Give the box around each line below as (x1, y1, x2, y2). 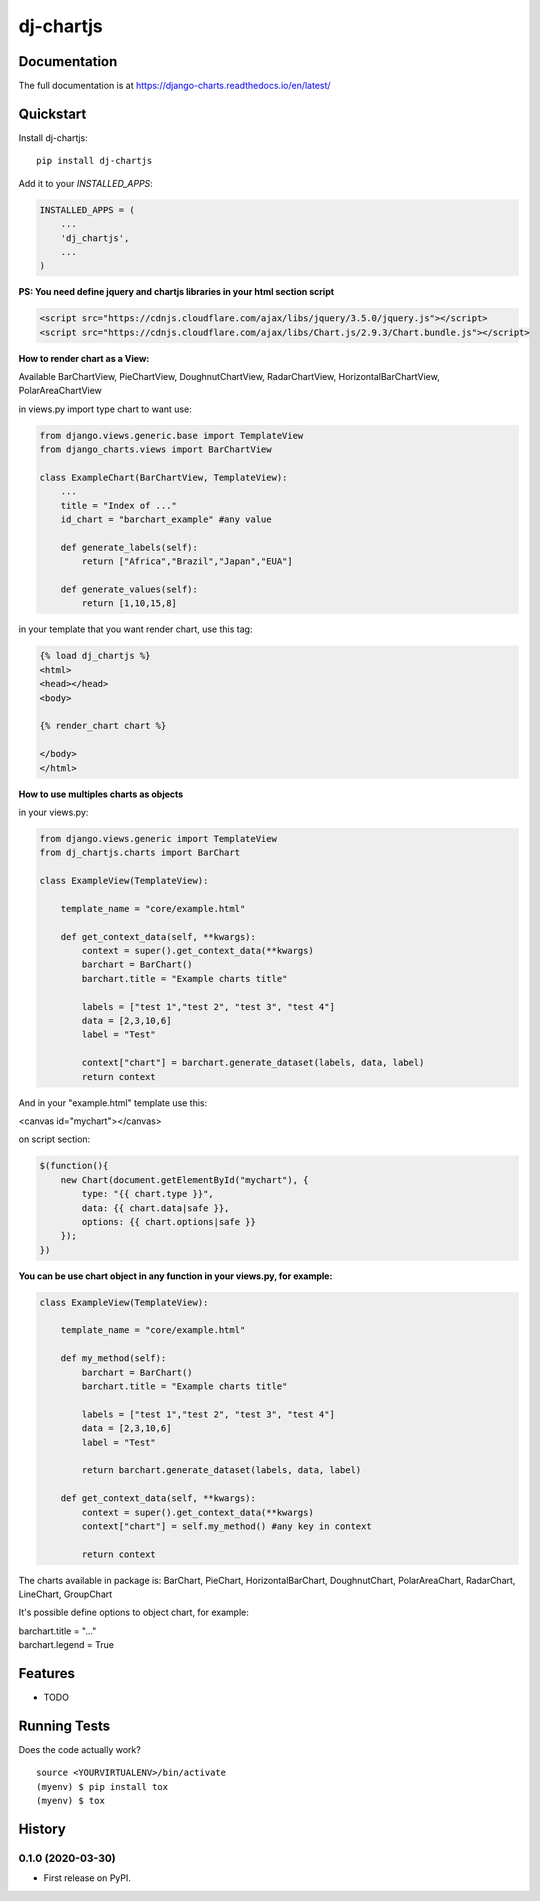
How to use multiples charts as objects (18, 788, 184, 800)
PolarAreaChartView (18, 385, 102, 397)
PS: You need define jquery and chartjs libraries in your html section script (18, 286, 335, 298)
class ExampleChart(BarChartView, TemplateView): (39, 471, 288, 483)
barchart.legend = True (18, 1639, 115, 1651)
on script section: (18, 1133, 91, 1145)
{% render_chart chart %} (39, 720, 167, 732)
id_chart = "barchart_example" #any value (60, 514, 272, 525)
